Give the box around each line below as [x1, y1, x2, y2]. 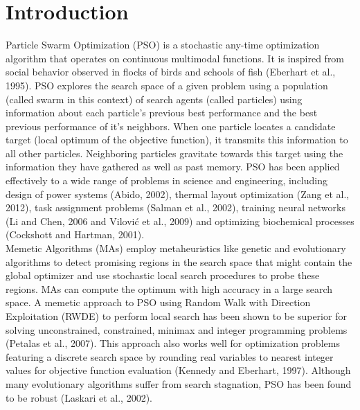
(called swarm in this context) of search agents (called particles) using [6, 91, 303, 106]
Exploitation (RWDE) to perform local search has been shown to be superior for [6, 309, 347, 323]
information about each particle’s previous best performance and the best [6, 105, 318, 120]
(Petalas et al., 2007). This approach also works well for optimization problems [6, 336, 340, 350]
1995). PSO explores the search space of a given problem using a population [6, 78, 328, 92]
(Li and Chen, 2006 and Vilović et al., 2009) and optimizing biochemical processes [6, 213, 354, 228]
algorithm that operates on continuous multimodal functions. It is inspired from [6, 51, 345, 65]
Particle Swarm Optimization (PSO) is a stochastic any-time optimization [6, 37, 320, 52]
